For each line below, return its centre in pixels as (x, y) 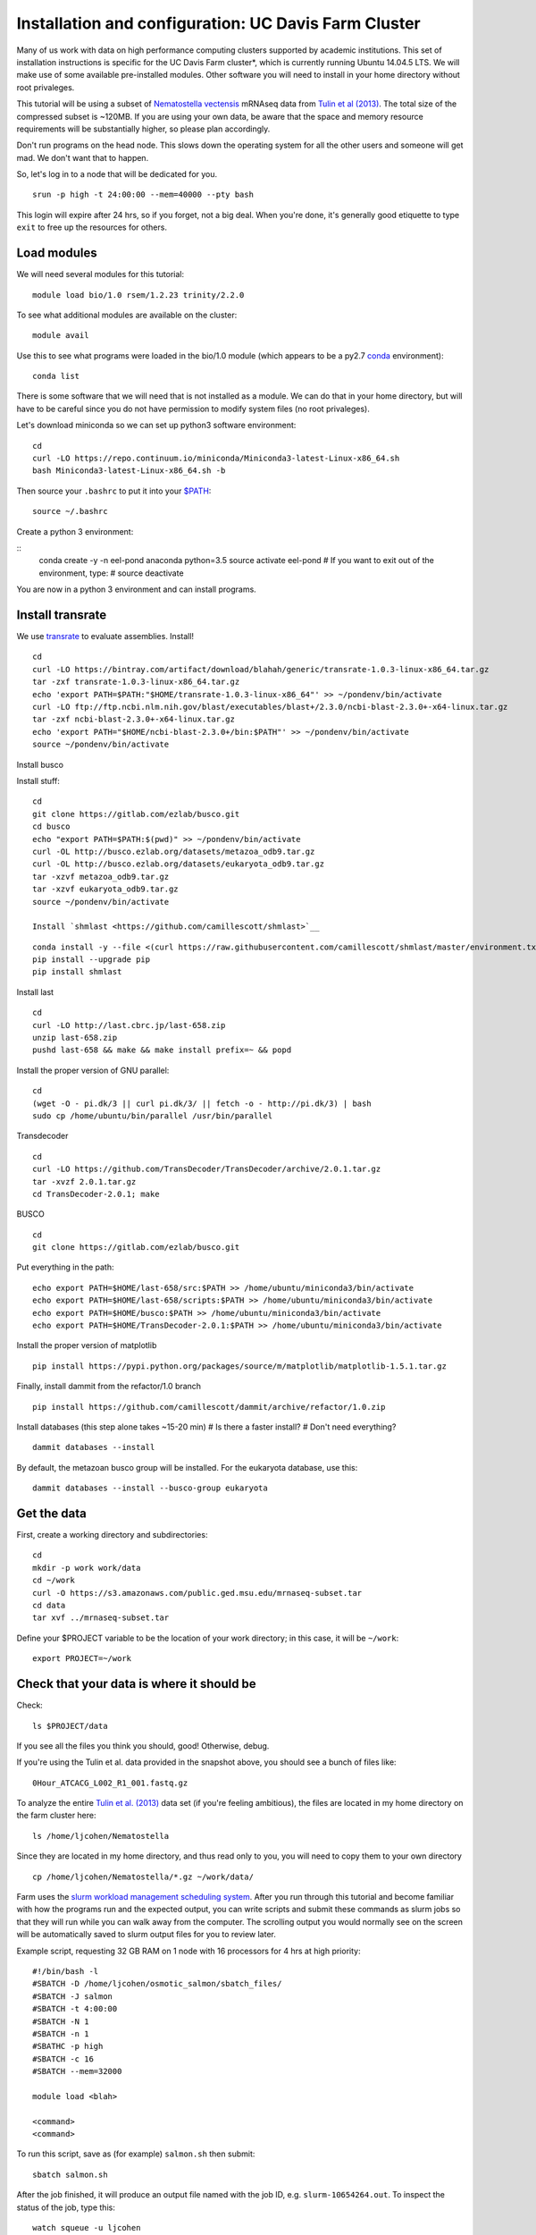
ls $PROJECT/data (70, 1726)
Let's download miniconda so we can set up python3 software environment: (156, 426)
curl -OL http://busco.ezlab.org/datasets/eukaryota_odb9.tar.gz (179, 864)
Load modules (57, 253)
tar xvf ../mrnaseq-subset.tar (101, 1618)
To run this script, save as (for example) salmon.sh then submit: (136, 2154)
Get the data (51, 1513)
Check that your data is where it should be (136, 1684)
